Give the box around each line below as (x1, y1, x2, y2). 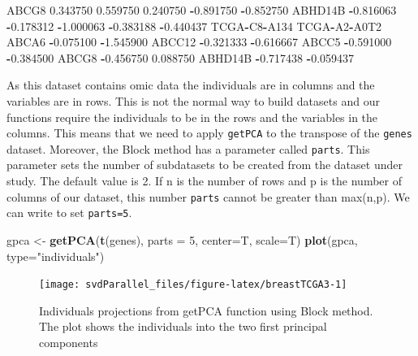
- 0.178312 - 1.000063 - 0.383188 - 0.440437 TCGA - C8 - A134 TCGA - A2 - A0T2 (6, 17, 382, 34)
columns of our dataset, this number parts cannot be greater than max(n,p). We (6, 188, 410, 205)
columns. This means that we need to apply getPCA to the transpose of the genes (6, 124, 412, 141)
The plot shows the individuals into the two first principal (39, 318, 327, 335)
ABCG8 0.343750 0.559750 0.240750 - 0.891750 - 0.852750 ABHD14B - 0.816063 (6, 2, 397, 18)
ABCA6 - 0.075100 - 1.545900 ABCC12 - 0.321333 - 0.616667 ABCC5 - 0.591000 (6, 33, 392, 50)
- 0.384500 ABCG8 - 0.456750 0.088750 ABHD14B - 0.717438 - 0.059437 (6, 49, 355, 66)
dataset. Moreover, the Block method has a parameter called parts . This (6, 140, 370, 157)
